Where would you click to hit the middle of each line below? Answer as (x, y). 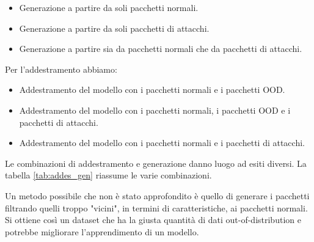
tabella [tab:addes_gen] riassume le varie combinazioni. (108, 175)
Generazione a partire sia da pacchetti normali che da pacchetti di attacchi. (161, 49)
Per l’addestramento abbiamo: (61, 69)
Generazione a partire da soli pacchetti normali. (109, 7)
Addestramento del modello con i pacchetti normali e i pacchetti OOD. (152, 90)
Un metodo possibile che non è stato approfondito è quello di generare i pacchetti (157, 195)
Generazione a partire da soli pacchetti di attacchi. (114, 28)
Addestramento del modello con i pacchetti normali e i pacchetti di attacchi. (162, 143)
